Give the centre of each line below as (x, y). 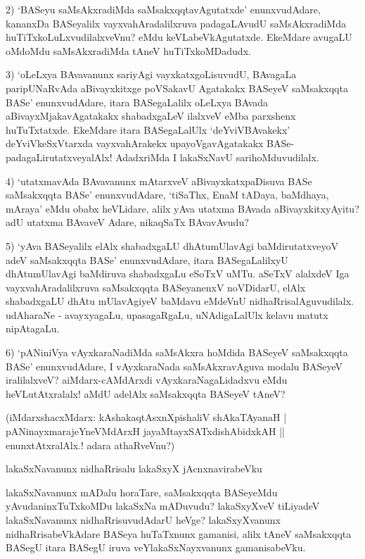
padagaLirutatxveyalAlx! (59, 157)
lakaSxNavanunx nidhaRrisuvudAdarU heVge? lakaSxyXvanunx (143, 520)
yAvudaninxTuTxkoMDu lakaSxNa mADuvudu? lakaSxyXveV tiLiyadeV (163, 506)
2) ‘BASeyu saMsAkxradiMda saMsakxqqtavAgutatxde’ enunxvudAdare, (163, 9)
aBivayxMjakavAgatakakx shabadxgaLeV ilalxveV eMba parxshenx (151, 116)
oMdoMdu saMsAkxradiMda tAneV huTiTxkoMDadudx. (128, 50)
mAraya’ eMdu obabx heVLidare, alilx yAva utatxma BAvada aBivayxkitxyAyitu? (182, 208)
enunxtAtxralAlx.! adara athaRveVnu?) (90, 445)
